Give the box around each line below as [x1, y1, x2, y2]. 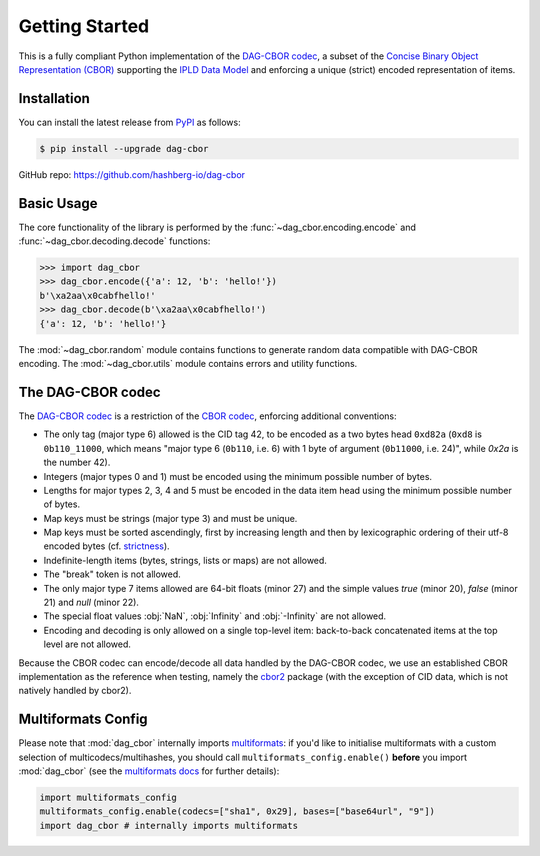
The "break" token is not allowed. [43, 568, 182, 580]
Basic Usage [18, 195, 98, 212]
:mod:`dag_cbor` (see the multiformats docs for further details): [18, 765, 280, 777]
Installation [18, 90, 90, 107]
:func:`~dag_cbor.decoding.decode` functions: [18, 235, 211, 247]
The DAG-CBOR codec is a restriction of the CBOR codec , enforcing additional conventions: [18, 410, 397, 422]
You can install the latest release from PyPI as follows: [18, 116, 242, 128]
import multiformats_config [39, 792, 177, 804]
